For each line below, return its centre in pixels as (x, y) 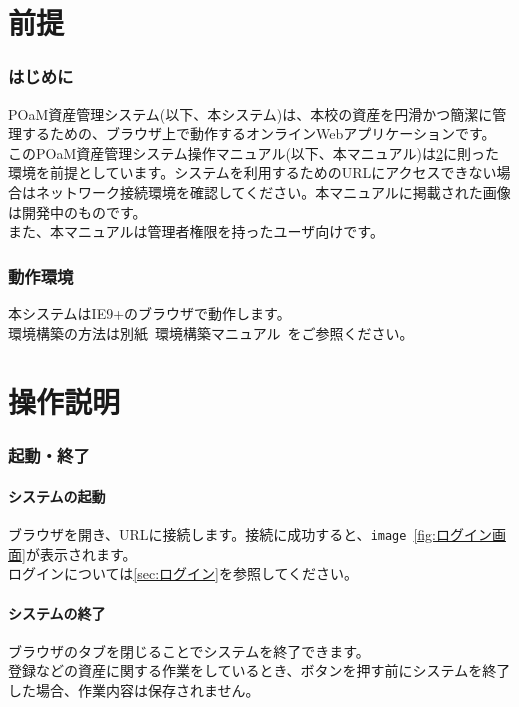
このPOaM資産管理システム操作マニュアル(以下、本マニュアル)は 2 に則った (253, 152)
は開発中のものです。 (77, 211)
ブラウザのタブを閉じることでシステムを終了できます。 (189, 650)
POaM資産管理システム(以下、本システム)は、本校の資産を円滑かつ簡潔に (250, 113)
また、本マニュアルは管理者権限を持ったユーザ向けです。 (196, 231)
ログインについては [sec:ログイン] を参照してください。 (183, 573)
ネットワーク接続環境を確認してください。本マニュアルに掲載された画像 (273, 191)
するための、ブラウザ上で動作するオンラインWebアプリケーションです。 (258, 133)
